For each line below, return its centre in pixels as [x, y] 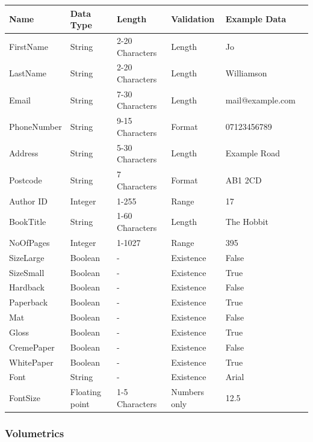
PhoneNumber [36, 127]
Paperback [29, 302]
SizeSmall [27, 272]
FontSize [25, 398]
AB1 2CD [243, 180]
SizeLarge [27, 257]
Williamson [246, 73]
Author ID [29, 201]
